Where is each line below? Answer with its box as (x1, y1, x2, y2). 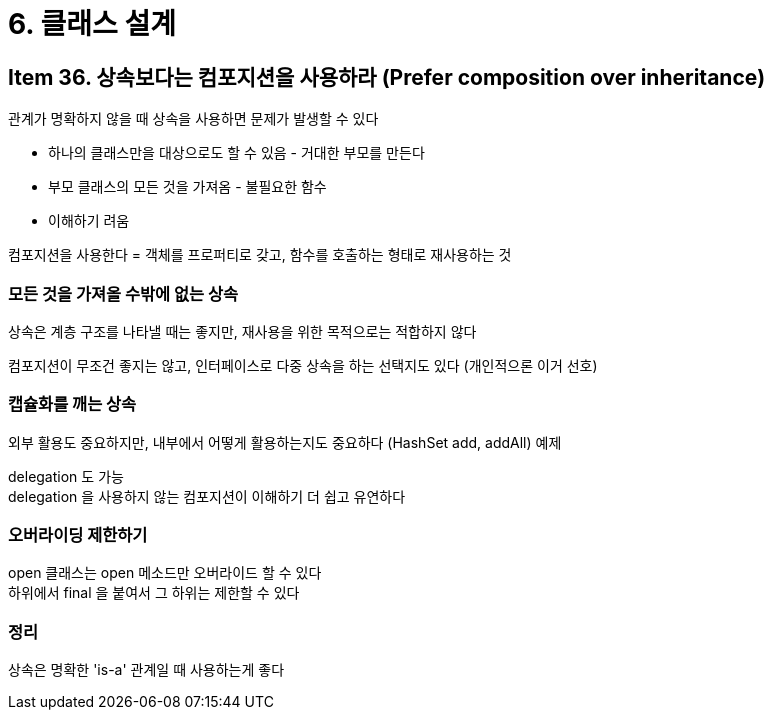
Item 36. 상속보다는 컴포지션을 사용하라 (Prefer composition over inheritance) (8, 64, 766, 90)
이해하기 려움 (48, 212, 130, 230)
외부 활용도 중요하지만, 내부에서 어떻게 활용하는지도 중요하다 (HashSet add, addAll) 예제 (8, 433, 562, 451)
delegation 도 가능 (8, 467, 124, 485)
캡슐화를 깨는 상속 (8, 394, 137, 415)
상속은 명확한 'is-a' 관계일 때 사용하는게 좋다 (8, 661, 285, 679)
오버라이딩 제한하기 (8, 525, 148, 546)
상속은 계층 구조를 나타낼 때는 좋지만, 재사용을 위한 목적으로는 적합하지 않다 (8, 322, 477, 340)
